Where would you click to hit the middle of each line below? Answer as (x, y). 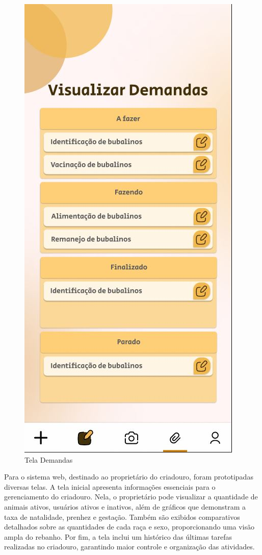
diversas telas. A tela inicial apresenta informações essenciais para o (110, 486)
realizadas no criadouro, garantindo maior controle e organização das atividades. (129, 547)
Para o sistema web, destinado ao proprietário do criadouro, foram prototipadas (129, 477)
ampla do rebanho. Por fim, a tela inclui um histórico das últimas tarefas (118, 536)
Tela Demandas (49, 459)
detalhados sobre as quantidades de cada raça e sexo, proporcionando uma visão (129, 527)
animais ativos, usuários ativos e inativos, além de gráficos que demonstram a (125, 506)
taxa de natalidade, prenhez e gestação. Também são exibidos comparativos (122, 516)
